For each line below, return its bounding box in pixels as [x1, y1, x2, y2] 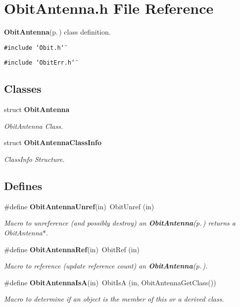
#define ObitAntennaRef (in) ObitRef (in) [4, 244, 140, 254]
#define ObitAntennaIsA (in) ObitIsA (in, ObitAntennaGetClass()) [4, 277, 216, 287]
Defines [4, 178, 43, 193]
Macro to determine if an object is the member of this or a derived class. [4, 294, 224, 304]
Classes [4, 81, 42, 96]
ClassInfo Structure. [4, 154, 65, 164]
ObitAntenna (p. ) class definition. [4, 27, 111, 37]
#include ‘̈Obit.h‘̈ [4, 44, 64, 51]
